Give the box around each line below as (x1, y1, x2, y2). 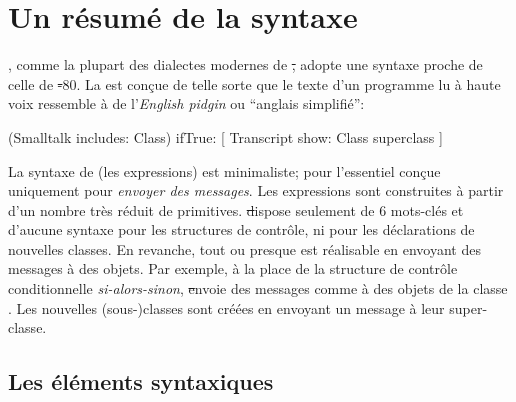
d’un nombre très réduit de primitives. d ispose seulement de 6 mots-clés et (8, 199, 464, 220)
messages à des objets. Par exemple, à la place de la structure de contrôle (8, 258, 458, 279)
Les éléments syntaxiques (8, 366, 274, 397)
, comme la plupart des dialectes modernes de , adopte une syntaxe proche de (8, 54, 483, 75)
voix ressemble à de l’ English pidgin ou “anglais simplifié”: (8, 93, 365, 114)
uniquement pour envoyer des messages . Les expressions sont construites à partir (8, 180, 504, 201)
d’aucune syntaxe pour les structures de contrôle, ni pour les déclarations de (8, 219, 475, 240)
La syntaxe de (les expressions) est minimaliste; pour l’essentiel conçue (8, 160, 441, 181)
